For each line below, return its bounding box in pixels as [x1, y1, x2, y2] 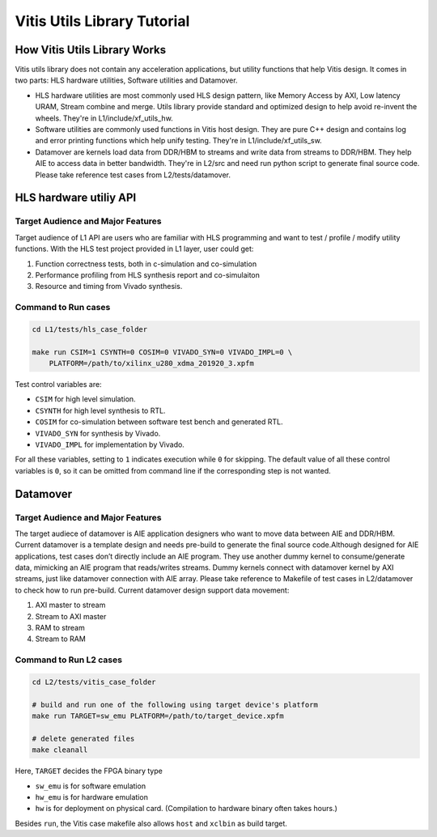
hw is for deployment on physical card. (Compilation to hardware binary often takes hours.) [35, 804, 337, 814]
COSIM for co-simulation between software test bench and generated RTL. [35, 417, 283, 427]
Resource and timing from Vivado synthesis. [35, 282, 183, 291]
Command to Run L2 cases [15, 654, 123, 665]
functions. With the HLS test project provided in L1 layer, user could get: [15, 244, 254, 254]
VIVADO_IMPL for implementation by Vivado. [35, 440, 185, 449]
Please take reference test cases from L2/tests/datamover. [35, 170, 231, 180]
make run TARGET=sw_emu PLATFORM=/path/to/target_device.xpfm [32, 712, 284, 720]
